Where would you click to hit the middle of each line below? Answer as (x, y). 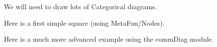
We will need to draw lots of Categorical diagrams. (80, 6)
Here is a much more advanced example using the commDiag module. (109, 39)
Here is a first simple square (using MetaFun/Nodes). (84, 23)
